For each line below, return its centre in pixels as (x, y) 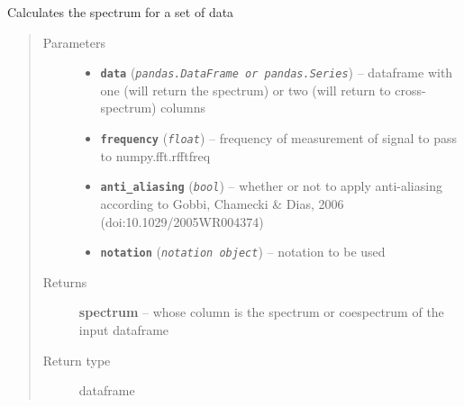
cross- (410, 90)
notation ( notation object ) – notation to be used (243, 252)
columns (183, 108)
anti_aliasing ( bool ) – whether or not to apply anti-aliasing (271, 186)
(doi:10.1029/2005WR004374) (182, 221)
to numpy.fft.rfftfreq (155, 155)
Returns (65, 281)
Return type (77, 360)
